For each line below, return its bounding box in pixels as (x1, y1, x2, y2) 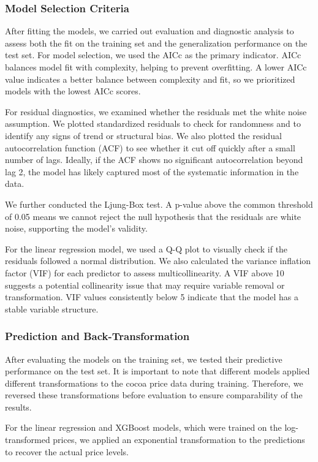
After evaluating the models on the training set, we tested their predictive (5, 352, 282, 365)
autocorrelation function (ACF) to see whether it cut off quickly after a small (5, 141, 295, 154)
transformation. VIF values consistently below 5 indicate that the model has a (5, 290, 298, 303)
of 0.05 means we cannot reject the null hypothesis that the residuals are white (5, 210, 301, 222)
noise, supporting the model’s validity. (5, 222, 148, 235)
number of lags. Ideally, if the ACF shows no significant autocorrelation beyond (5, 153, 303, 166)
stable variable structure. (5, 302, 99, 315)
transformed (5, 433, 50, 446)
